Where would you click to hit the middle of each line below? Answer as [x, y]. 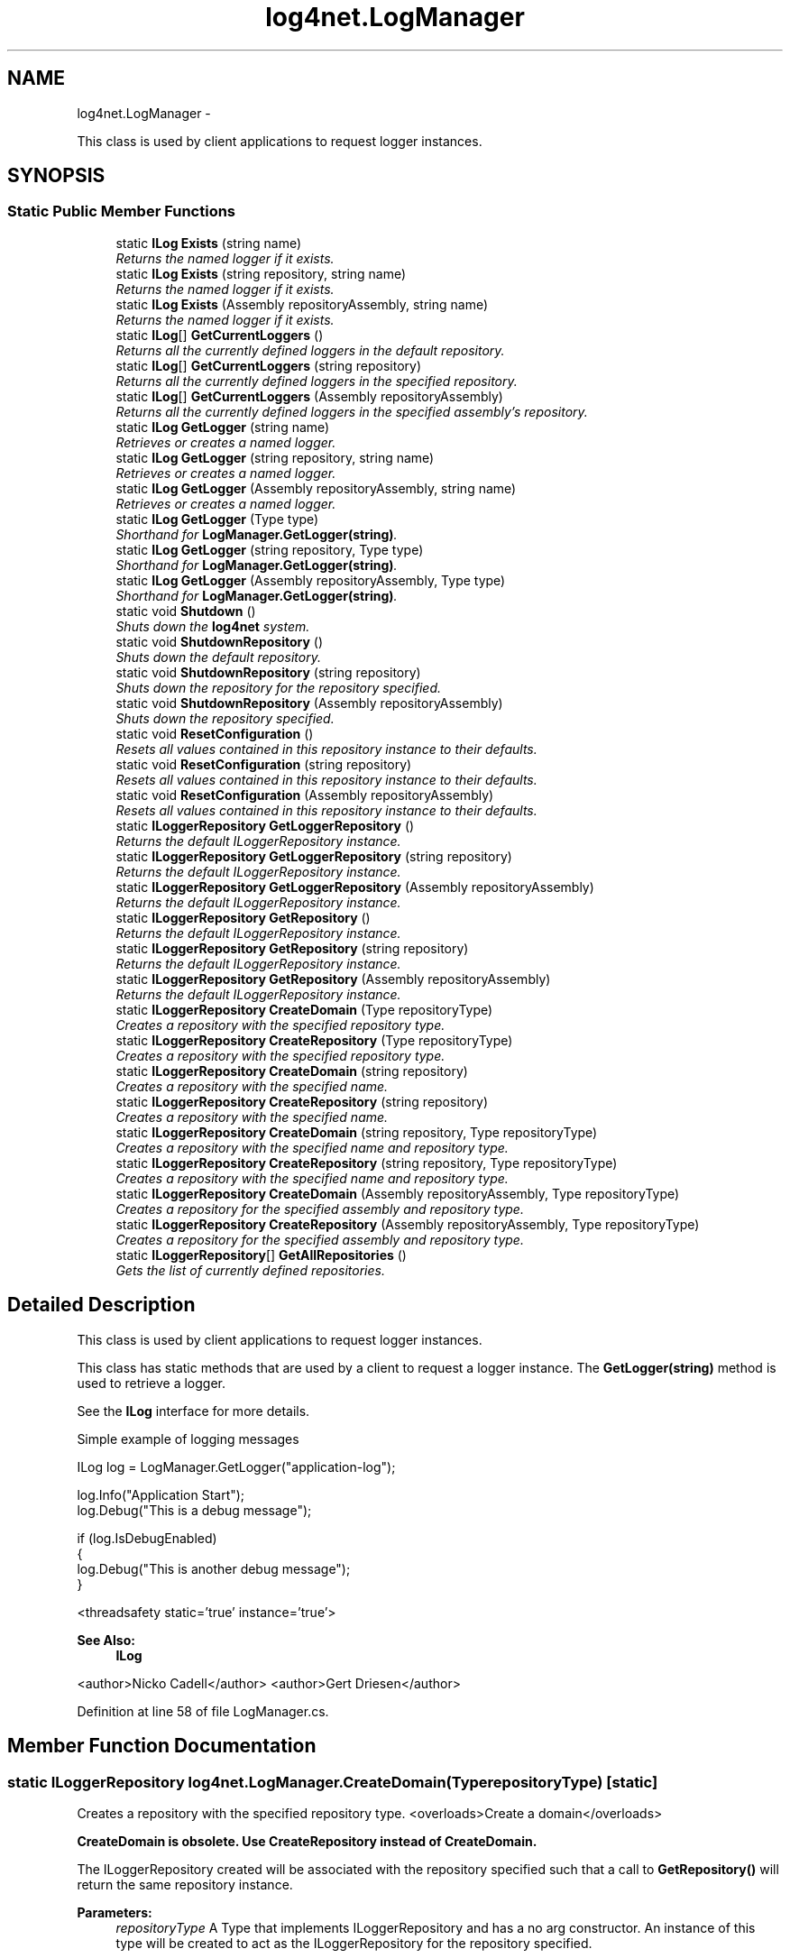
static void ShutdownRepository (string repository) [268, 672]
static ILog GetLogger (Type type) [217, 519]
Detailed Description [101, 1305]
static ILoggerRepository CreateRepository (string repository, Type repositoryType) [367, 1163]
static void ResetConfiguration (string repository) [264, 764]
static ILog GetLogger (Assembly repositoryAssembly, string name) [316, 488]
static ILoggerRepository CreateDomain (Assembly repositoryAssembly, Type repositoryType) [398, 1193]
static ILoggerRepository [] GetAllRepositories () [261, 1255]
